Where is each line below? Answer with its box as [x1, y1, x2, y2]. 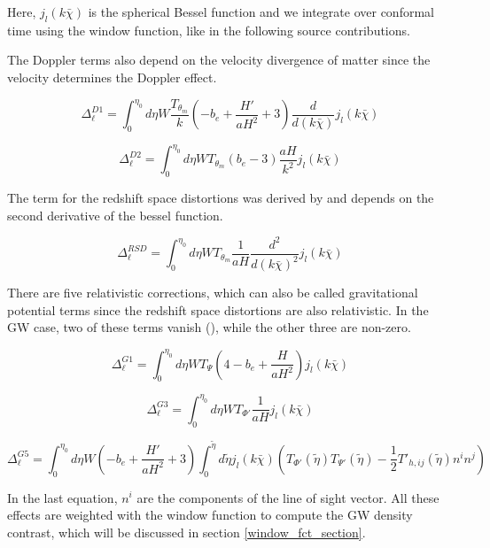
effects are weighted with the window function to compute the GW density [7, 506, 413, 524]
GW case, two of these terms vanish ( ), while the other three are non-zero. [7, 318, 411, 336]
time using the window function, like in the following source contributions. [7, 20, 410, 39]
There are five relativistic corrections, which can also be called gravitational [7, 283, 418, 302]
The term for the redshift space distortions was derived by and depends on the [7, 189, 434, 207]
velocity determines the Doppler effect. [7, 67, 217, 86]
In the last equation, [7, 488, 118, 506]
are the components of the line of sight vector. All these [136, 488, 439, 506]
